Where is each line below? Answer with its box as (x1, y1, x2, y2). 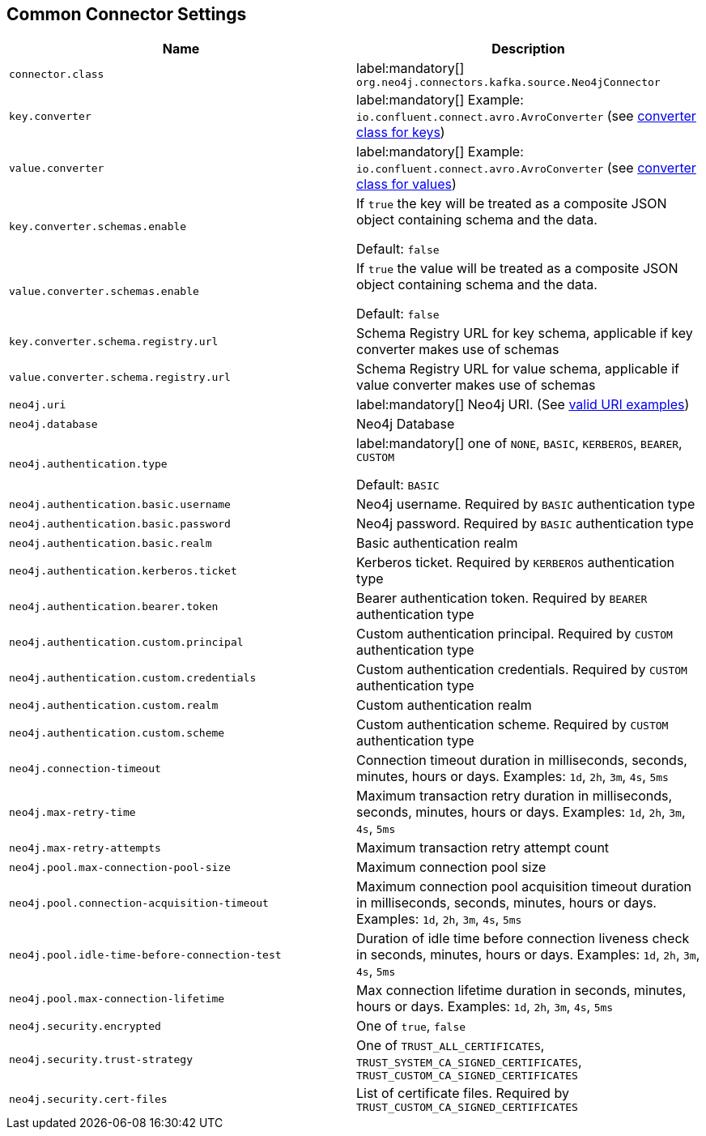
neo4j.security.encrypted (9, 1019, 161, 1032)
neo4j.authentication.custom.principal (9, 635, 244, 648)
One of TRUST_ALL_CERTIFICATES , (356, 1037, 545, 1054)
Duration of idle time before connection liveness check (356, 930, 690, 947)
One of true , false (356, 1018, 466, 1035)
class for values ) (356, 176, 457, 193)
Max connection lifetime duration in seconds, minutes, (356, 982, 687, 999)
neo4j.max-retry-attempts (9, 841, 161, 854)
